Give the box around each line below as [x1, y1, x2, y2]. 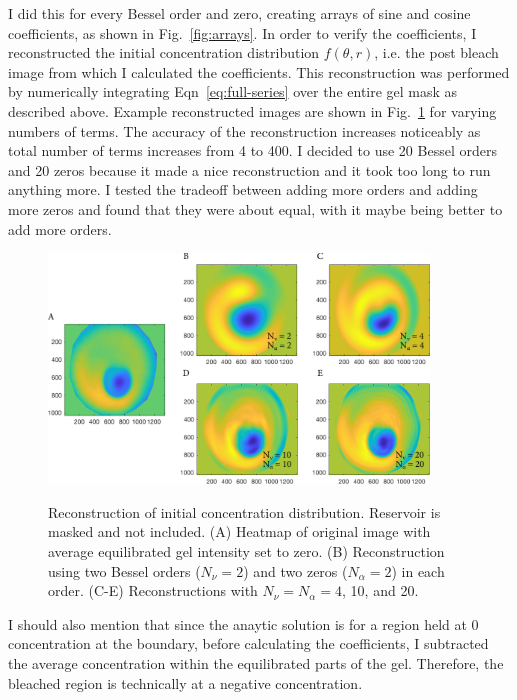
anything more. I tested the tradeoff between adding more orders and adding [8, 179, 478, 200]
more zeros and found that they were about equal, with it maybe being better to [8, 198, 503, 219]
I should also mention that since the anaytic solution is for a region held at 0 [8, 613, 479, 634]
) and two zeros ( [243, 560, 348, 581]
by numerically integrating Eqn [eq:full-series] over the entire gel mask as [8, 81, 458, 102]
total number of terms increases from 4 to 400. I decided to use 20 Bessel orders [8, 140, 497, 161]
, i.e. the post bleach [374, 42, 499, 63]
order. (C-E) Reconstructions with [48, 580, 258, 601]
